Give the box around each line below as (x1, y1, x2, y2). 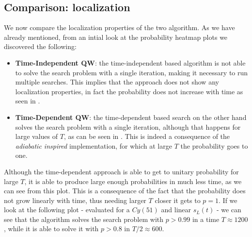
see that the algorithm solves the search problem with (4, 214, 163, 224)
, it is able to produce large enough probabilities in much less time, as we (24, 176, 242, 186)
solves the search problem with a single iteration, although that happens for (15, 121, 241, 132)
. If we (219, 195, 237, 205)
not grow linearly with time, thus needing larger (4, 195, 146, 205)
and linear (161, 204, 191, 215)
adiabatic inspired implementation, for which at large (15, 140, 172, 151)
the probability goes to (180, 140, 248, 151)
